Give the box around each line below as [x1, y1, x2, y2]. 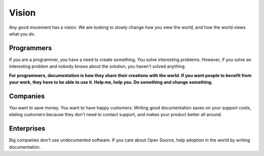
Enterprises [9, 124, 46, 133]
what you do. [9, 31, 36, 37]
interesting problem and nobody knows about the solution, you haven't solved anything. [9, 63, 186, 69]
